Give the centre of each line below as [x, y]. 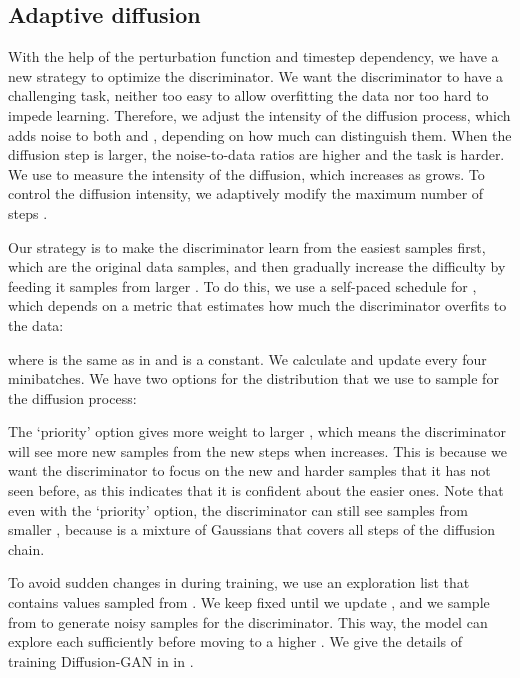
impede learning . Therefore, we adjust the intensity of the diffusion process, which [259, 114]
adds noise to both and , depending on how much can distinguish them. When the [260, 134]
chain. [26, 548]
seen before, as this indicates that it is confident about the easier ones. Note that [256, 490]
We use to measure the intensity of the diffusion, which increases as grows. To [246, 173]
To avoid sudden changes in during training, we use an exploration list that [239, 582]
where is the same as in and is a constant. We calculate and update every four [247, 358]
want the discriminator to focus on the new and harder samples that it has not [249, 470]
